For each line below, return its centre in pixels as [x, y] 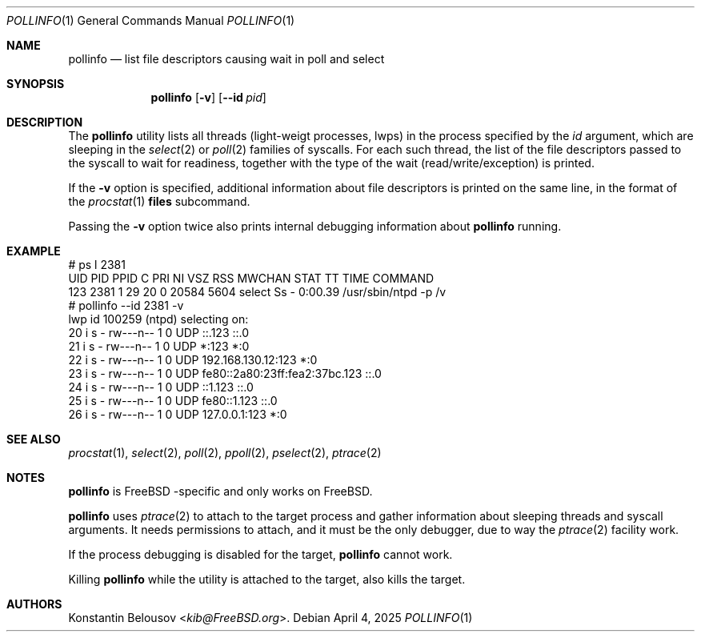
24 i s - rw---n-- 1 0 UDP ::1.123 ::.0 [161, 387]
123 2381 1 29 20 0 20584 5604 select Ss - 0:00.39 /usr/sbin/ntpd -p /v [257, 292]
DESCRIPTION [45, 122]
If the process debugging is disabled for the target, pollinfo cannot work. [260, 554]
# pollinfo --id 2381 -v [126, 305]
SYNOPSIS [36, 84]
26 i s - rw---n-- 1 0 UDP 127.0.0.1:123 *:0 [178, 414]
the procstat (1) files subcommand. [159, 201]
